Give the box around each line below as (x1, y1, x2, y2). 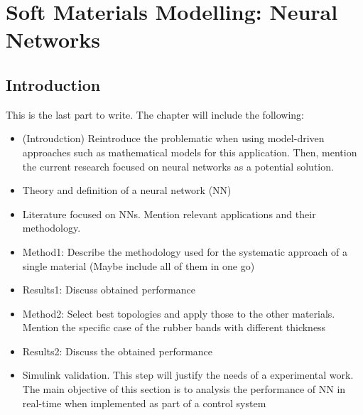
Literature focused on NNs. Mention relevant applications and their (22, 206, 316, 221)
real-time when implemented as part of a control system (22, 395, 266, 410)
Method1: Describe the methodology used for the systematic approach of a (22, 244, 347, 259)
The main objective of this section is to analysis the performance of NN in (22, 382, 346, 397)
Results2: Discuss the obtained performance (22, 343, 213, 358)
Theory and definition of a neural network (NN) (22, 183, 232, 198)
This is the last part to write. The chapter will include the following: (6, 107, 304, 122)
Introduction (6, 73, 101, 95)
